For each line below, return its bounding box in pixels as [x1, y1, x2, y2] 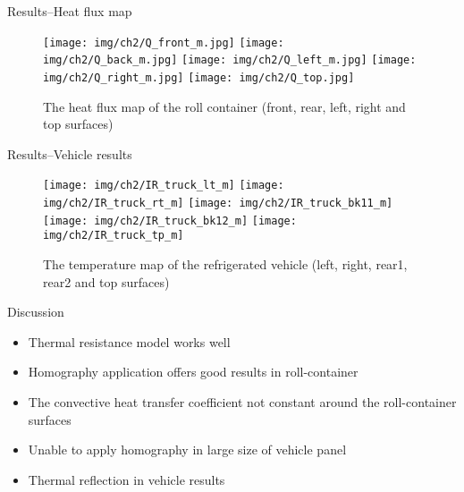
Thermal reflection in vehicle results [28, 470, 225, 488]
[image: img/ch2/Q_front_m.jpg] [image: [43, 36, 284, 49]
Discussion [7, 302, 64, 321]
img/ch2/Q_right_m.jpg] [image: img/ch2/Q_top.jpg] [43, 71, 355, 84]
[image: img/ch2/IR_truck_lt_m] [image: [43, 179, 284, 192]
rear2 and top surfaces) [43, 272, 170, 291]
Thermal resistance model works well [28, 332, 231, 351]
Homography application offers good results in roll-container [28, 362, 359, 381]
